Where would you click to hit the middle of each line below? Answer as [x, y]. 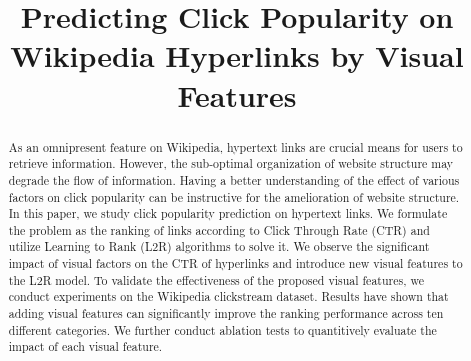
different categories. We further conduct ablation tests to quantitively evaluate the [222, 329]
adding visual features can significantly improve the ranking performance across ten [226, 313]
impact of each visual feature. [85, 346]
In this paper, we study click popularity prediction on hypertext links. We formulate [228, 213]
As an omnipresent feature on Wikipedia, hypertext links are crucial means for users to [235, 146]
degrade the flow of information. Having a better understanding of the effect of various [234, 179]
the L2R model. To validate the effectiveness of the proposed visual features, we [216, 279]
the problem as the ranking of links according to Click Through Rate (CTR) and [219, 229]
